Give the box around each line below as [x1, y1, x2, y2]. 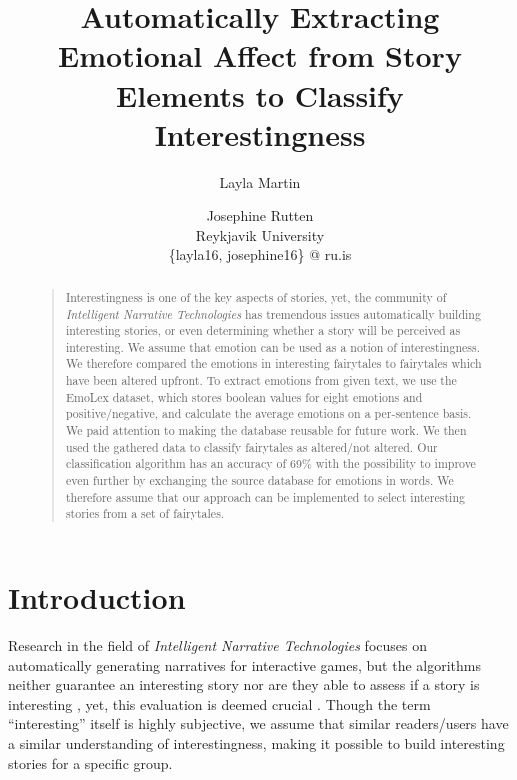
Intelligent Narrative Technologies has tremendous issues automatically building [65, 305, 481, 322]
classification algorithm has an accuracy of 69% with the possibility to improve [65, 455, 476, 472]
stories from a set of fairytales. [65, 505, 225, 522]
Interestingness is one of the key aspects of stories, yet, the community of [65, 288, 447, 305]
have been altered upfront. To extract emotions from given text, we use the [65, 372, 457, 389]
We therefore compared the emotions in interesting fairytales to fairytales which [65, 355, 482, 372]
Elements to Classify [116, 74, 404, 115]
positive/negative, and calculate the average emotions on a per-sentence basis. [65, 405, 472, 422]
